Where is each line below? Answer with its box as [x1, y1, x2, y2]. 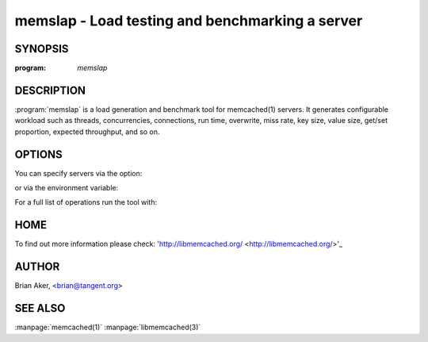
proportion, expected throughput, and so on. [14, 127, 160, 136]
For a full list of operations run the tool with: [14, 198, 158, 207]
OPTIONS [14, 148, 63, 161]
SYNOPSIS [14, 42, 69, 56]
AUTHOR [14, 260, 60, 274]
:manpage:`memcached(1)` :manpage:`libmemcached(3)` [14, 322, 201, 332]
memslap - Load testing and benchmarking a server [14, 12, 363, 29]
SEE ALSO [14, 302, 66, 315]
